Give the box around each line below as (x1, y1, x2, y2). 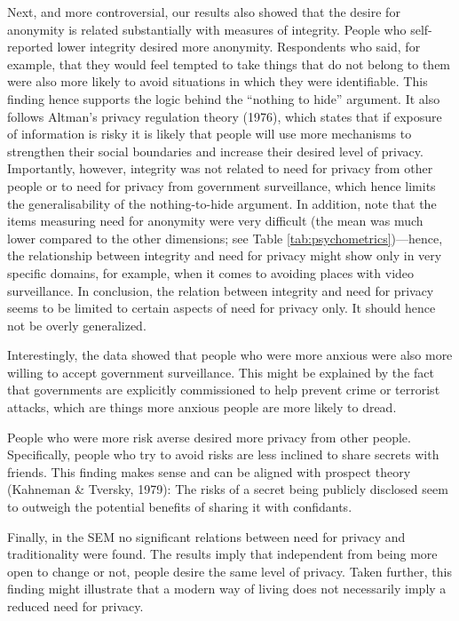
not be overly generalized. (7, 315, 146, 334)
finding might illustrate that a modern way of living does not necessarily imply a (7, 579, 447, 598)
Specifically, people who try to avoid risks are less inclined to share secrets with (7, 445, 439, 464)
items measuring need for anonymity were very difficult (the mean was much (7, 211, 423, 230)
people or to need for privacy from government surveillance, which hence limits (7, 176, 436, 195)
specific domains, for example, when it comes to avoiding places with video (7, 263, 415, 282)
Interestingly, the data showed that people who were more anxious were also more (7, 346, 453, 364)
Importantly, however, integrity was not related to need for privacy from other (7, 159, 433, 178)
